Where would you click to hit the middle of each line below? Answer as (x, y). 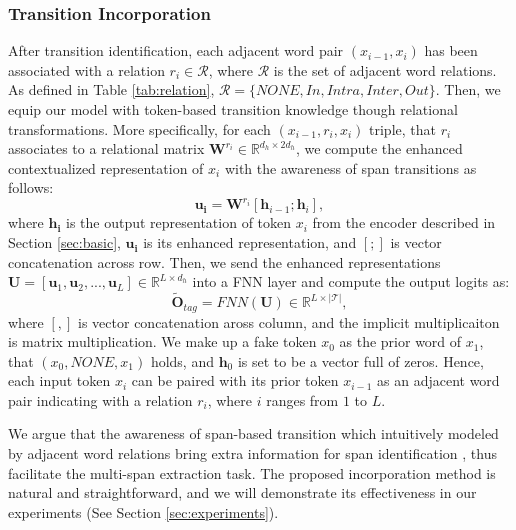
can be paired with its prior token (235, 380)
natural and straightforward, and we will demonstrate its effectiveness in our (242, 492)
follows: (31, 187)
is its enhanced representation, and (250, 242)
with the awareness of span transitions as (350, 167)
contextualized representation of (106, 167)
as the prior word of (400, 341)
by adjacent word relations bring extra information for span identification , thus (252, 453)
